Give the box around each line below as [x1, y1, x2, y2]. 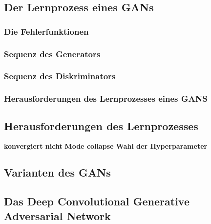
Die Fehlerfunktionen [4, 25, 89, 37]
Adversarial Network [4, 208, 111, 223]
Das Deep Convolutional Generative [4, 194, 190, 209]
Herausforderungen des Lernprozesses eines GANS [4, 92, 208, 105]
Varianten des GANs [4, 165, 111, 180]
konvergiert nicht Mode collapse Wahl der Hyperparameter [4, 141, 208, 151]
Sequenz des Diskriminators [4, 70, 116, 82]
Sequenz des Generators [4, 47, 101, 60]
